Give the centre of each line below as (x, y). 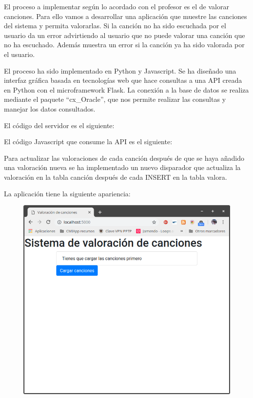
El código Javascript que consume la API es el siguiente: (88, 142)
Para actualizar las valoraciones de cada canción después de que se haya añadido (124, 158)
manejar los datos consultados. (50, 108)
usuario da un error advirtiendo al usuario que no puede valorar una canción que (125, 35)
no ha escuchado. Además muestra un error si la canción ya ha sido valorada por (124, 45)
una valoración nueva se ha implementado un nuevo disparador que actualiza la (122, 167)
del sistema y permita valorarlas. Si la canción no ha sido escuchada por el (115, 26)
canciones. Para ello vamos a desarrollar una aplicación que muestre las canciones (126, 16)
